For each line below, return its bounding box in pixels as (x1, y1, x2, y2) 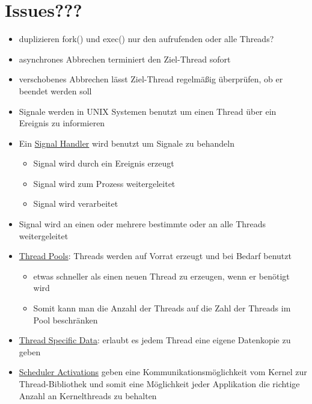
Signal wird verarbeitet (33, 197, 118, 210)
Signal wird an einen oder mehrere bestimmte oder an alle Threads (19, 218, 266, 230)
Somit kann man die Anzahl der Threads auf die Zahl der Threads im (33, 302, 291, 314)
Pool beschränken (33, 313, 98, 326)
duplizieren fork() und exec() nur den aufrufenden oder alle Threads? (19, 32, 274, 45)
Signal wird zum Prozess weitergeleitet (33, 177, 176, 189)
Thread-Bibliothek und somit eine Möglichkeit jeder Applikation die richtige (19, 378, 300, 390)
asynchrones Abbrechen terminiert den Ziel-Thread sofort (19, 52, 231, 65)
